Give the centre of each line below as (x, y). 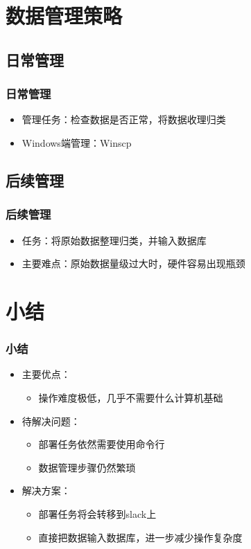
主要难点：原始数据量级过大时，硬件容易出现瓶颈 (133, 263)
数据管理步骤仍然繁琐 (87, 467)
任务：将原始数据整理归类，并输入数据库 (114, 240)
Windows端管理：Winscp (77, 142)
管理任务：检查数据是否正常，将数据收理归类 (124, 119)
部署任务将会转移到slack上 (97, 513)
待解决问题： (51, 421)
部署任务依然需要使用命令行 (102, 444)
